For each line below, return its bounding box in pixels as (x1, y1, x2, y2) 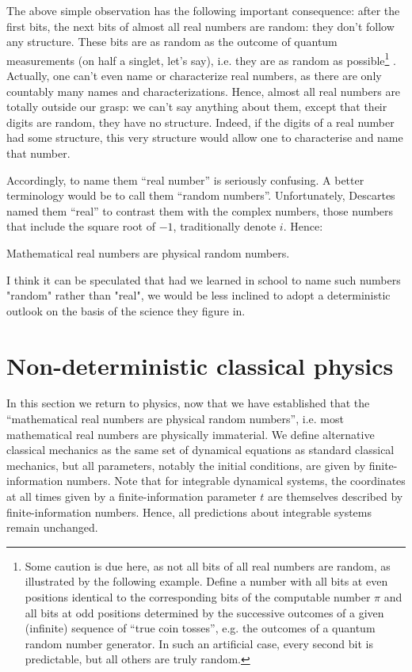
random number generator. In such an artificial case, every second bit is (25, 635, 373, 651)
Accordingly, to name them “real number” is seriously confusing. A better (6, 171, 364, 188)
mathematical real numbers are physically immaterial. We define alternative (6, 426, 375, 442)
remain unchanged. (6, 519, 98, 536)
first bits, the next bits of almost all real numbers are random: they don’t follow (6, 17, 395, 34)
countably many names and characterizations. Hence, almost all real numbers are (6, 82, 401, 99)
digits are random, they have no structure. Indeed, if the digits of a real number (6, 113, 395, 130)
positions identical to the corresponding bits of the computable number (25, 589, 371, 605)
